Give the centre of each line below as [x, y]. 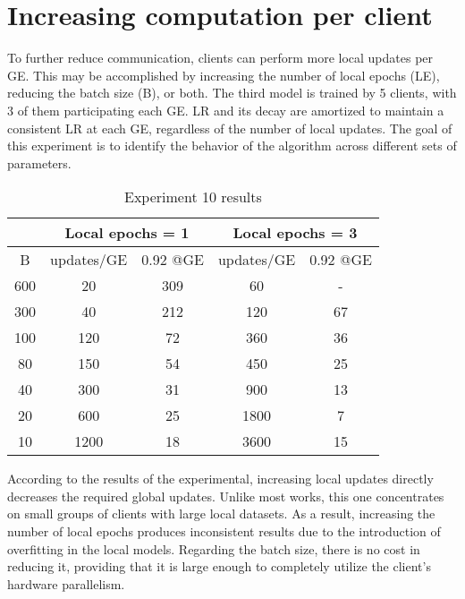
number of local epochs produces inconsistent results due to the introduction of [224, 531]
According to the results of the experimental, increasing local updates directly [220, 479]
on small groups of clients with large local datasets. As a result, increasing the [221, 513]
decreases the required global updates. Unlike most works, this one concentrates [226, 496]
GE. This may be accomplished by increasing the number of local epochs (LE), [224, 75]
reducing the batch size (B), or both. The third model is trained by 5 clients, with [232, 93]
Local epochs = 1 [127, 233]
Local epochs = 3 [295, 233]
